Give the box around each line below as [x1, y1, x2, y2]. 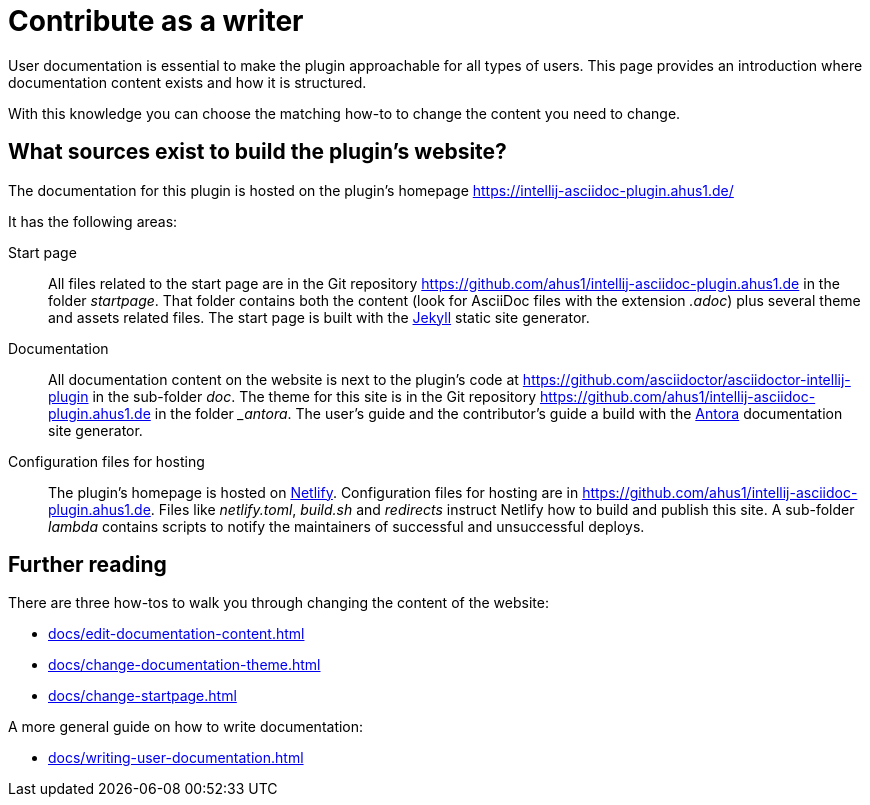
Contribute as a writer [8, 4, 304, 38]
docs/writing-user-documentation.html [48, 749, 304, 767]
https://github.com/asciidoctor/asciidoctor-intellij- [522, 370, 851, 388]
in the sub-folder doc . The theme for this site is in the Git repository [92, 387, 537, 405]
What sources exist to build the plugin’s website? [8, 139, 507, 165]
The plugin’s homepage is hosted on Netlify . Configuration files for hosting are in [48, 483, 579, 501]
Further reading [8, 552, 167, 578]
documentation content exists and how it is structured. [8, 73, 367, 91]
